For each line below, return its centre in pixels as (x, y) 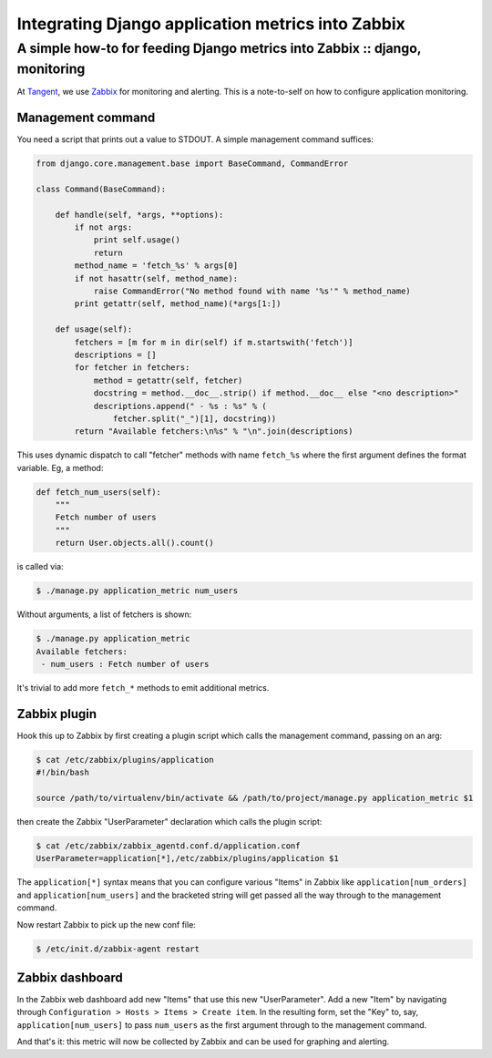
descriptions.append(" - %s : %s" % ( (180, 406)
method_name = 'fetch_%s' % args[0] (156, 266)
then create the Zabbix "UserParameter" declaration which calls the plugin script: (169, 822)
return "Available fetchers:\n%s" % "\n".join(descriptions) (214, 431)
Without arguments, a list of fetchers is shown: (104, 614)
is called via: (40, 567)
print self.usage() (137, 240)
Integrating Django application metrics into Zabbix (211, 24)
